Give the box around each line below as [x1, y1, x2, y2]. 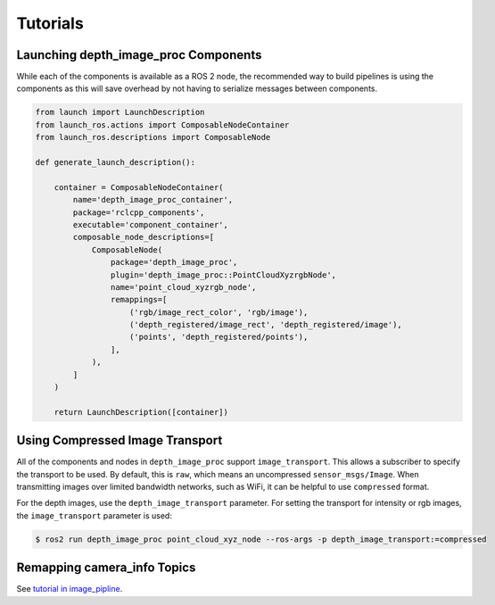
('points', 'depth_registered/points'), [129, 332, 309, 343]
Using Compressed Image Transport [16, 433, 223, 448]
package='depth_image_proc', [110, 257, 238, 268]
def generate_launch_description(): [35, 157, 196, 167]
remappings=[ [110, 294, 168, 305]
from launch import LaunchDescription [35, 107, 205, 118]
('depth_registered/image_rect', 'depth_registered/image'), [129, 319, 403, 330]
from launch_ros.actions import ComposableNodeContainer [35, 120, 290, 129]
